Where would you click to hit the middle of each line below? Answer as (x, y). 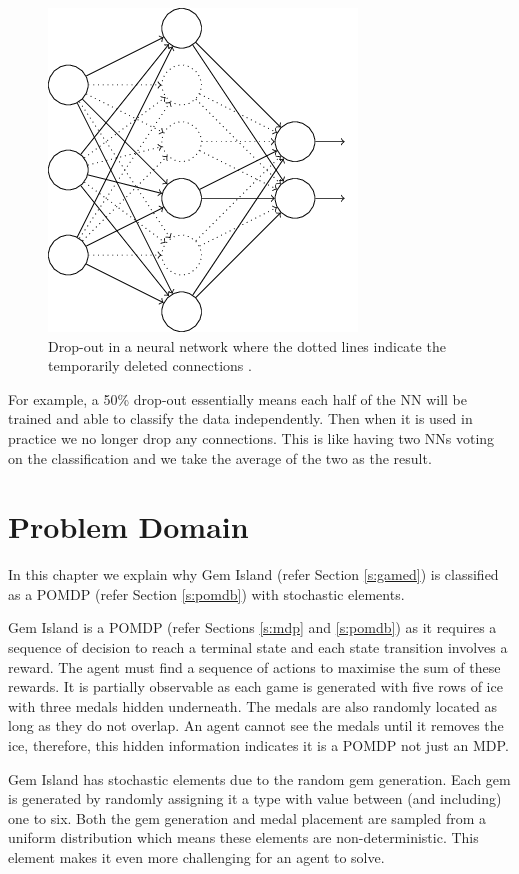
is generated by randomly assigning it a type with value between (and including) (255, 798)
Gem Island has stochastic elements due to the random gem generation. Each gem (259, 778)
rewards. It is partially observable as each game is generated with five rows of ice (255, 686)
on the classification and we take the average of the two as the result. (220, 457)
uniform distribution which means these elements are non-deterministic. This (243, 837)
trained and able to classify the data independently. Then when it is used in (240, 418)
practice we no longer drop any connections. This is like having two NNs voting (251, 437)
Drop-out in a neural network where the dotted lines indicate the (247, 345)
